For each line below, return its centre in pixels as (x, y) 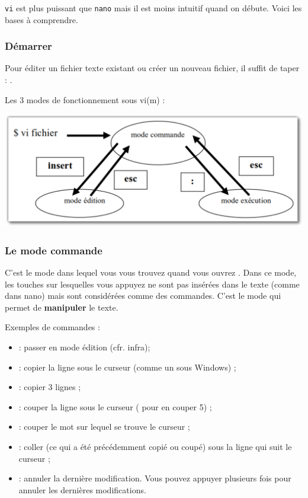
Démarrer (28, 46)
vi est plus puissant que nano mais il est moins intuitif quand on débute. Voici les (153, 8)
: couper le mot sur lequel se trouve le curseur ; (104, 427)
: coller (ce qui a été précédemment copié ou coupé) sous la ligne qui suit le (155, 446)
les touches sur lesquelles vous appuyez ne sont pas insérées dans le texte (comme (152, 284)
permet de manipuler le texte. (62, 307)
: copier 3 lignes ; (50, 387)
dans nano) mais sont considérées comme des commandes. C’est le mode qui (143, 296)
